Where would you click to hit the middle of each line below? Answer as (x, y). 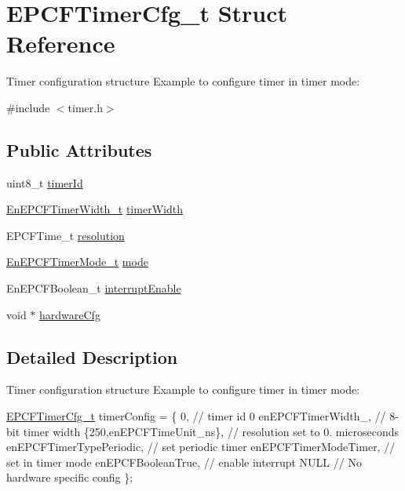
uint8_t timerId (45, 182)
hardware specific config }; (70, 477)
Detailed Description (92, 356)
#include (28, 107)
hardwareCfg (70, 314)
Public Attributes (79, 149)
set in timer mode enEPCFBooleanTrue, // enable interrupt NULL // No (184, 462)
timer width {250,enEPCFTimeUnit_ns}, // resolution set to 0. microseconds (211, 431)
